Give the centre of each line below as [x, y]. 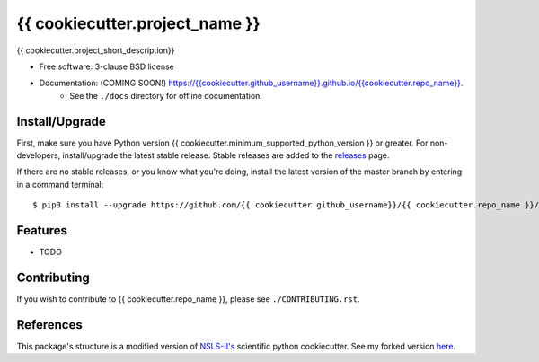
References [49, 325]
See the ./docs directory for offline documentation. [166, 95]
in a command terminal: [60, 184]
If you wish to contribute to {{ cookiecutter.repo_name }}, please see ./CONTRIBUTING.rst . [188, 299]
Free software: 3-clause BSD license [106, 66]
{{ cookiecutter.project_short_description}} [96, 50]
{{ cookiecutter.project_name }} [138, 23]
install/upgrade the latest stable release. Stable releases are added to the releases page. [226, 155]
